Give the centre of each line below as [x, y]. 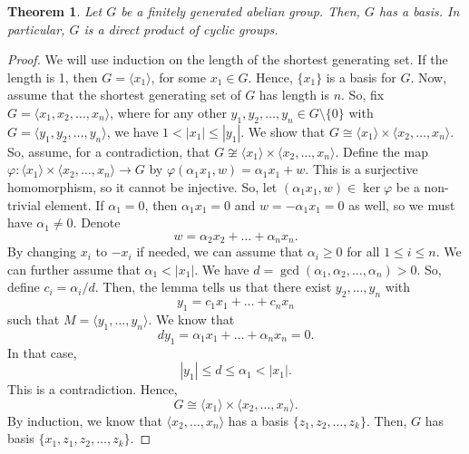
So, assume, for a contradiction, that [109, 151]
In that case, [42, 352]
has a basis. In [419, 11]
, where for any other [168, 112]
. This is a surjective [362, 169]
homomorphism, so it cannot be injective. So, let [142, 186]
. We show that [283, 131]
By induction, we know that [85, 420]
